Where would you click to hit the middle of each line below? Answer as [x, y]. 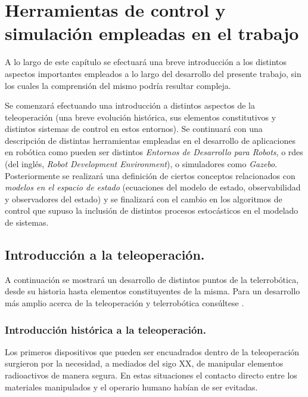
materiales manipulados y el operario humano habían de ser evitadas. [131, 387]
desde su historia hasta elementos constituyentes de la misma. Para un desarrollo [153, 291]
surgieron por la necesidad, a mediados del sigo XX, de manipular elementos [144, 363]
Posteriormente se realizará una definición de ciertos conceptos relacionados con [150, 175]
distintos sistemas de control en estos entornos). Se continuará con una [134, 129]
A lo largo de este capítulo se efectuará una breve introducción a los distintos [146, 62]
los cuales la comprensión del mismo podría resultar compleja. [118, 85]
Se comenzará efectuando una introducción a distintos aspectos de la [130, 105]
